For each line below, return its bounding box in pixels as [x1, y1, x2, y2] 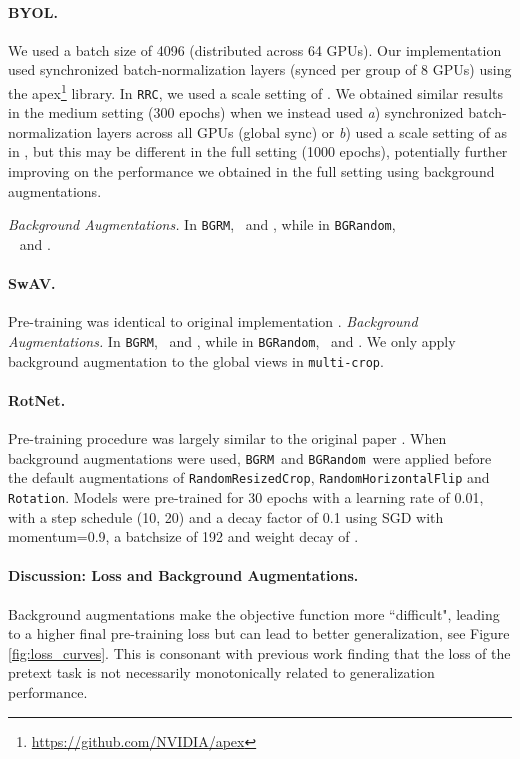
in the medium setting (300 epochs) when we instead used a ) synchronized [8, 102, 464, 123]
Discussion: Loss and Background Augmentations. [8, 565, 359, 586]
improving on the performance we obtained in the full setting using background [8, 161, 495, 182]
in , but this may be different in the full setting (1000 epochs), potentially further [8, 141, 508, 162]
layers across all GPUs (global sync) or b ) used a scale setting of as [96, 121, 508, 142]
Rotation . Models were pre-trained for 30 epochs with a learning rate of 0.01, [8, 486, 484, 507]
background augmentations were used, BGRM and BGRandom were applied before [8, 447, 492, 468]
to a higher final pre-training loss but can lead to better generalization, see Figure [8, 623, 510, 644]
